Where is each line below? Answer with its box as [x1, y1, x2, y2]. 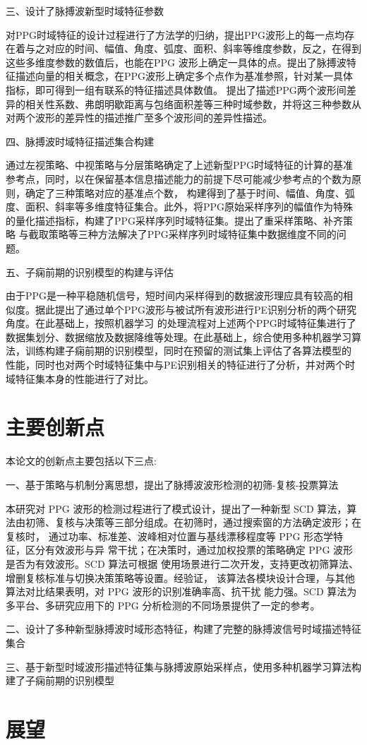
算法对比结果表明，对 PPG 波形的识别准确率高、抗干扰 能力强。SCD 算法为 [6, 584, 357, 599]
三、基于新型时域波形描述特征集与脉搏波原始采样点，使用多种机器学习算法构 [6, 659, 361, 674]
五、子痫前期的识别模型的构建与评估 [6, 264, 174, 279]
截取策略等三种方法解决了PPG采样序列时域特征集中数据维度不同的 [28, 227, 337, 242]
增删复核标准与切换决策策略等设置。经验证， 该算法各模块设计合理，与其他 [6, 570, 355, 585]
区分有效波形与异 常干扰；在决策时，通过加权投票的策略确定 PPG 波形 [25, 542, 354, 557]
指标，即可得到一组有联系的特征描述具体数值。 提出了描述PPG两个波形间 [6, 82, 347, 97]
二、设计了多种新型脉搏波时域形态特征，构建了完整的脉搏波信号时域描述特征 [6, 621, 361, 636]
